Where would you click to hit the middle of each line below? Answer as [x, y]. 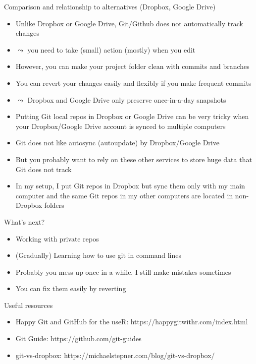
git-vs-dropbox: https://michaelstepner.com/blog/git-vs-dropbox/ [115, 355]
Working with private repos [57, 238]
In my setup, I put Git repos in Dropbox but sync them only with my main [130, 186]
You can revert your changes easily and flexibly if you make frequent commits [133, 83]
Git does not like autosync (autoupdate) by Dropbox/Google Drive [117, 143]
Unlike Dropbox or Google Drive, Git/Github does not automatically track [129, 23]
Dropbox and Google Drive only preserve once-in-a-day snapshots [127, 99]
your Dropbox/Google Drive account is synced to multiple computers [121, 126]
